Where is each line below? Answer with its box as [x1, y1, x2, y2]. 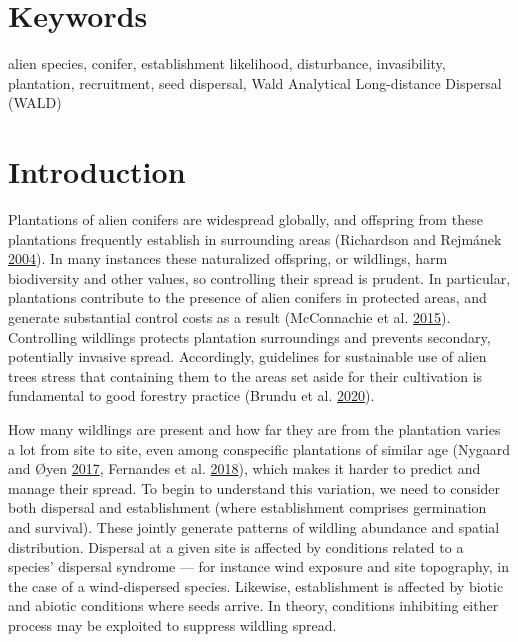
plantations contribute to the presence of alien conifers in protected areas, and [8, 287, 487, 308]
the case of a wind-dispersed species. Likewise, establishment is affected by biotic [8, 575, 504, 596]
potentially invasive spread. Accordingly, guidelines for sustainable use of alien [8, 346, 487, 367]
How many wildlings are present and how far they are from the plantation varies [8, 418, 501, 439]
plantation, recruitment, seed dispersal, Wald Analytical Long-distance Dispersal [8, 72, 502, 93]
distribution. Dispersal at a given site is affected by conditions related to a [8, 536, 464, 557]
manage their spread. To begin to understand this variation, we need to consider [8, 477, 501, 498]
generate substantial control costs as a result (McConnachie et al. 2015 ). [8, 307, 451, 327]
